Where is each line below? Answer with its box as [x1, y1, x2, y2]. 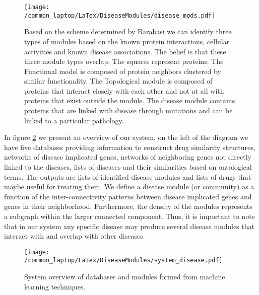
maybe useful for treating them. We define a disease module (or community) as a [4, 181, 254, 192]
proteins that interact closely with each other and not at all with [24, 85, 224, 96]
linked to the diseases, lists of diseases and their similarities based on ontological [4, 162, 252, 172]
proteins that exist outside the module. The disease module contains [24, 95, 235, 106]
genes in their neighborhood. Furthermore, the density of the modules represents [4, 201, 252, 211]
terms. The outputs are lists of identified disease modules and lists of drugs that [4, 171, 251, 182]
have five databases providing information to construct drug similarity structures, [4, 141, 255, 152]
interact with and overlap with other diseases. [4, 231, 145, 241]
